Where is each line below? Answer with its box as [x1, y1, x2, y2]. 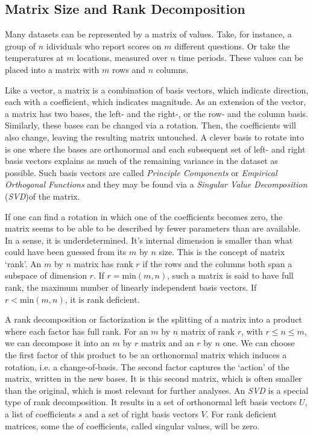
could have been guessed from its [5, 245, 127, 258]
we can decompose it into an [5, 336, 110, 349]
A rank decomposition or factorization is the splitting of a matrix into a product [5, 313, 302, 326]
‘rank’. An [5, 257, 42, 270]
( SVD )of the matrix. [5, 189, 80, 202]
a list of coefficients [5, 408, 76, 420]
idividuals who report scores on [46, 39, 162, 52]
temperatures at [5, 51, 64, 64]
